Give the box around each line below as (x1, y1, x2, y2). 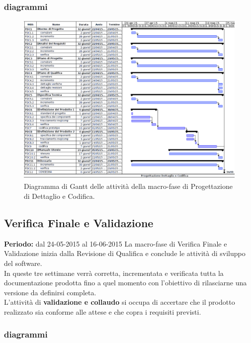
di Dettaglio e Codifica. (24, 191, 95, 201)
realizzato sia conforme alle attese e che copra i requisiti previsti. (4, 307, 201, 317)
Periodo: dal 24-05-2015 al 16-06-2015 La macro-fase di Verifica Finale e (4, 238, 227, 249)
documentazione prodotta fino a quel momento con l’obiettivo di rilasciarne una (4, 277, 247, 288)
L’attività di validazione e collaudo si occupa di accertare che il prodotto (4, 297, 235, 307)
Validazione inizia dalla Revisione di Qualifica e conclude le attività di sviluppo (4, 248, 246, 258)
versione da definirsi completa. (4, 287, 96, 297)
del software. (4, 258, 42, 268)
